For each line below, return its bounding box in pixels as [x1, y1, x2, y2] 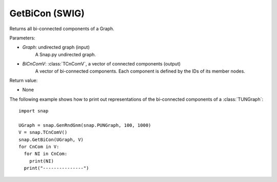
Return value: [9, 77, 38, 83]
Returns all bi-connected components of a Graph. [9, 26, 114, 32]
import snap [18, 108, 49, 114]
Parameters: [9, 35, 35, 41]
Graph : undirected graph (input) [22, 44, 90, 51]
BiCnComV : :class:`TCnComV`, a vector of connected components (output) [22, 61, 181, 67]
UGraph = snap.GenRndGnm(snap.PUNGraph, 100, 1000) [18, 122, 151, 128]
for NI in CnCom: [24, 151, 68, 157]
